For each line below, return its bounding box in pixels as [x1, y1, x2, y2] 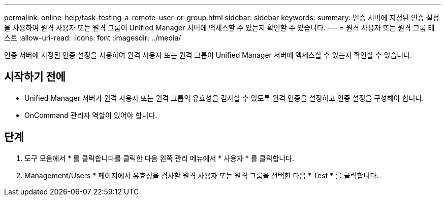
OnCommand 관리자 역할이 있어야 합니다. [24, 110, 157, 119]
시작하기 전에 [4, 70, 66, 84]
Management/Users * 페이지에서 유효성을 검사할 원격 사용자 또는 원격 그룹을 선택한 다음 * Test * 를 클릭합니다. [24, 171, 379, 180]
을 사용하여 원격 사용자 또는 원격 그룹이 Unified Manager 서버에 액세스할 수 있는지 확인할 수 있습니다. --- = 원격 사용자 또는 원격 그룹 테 [4, 23, 435, 32]
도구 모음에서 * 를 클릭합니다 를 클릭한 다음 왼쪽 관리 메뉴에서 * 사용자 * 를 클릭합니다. [24, 153, 295, 163]
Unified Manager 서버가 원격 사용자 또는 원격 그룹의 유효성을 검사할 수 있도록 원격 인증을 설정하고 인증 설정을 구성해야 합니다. [24, 93, 424, 102]
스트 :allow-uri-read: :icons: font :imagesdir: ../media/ [4, 33, 181, 42]
